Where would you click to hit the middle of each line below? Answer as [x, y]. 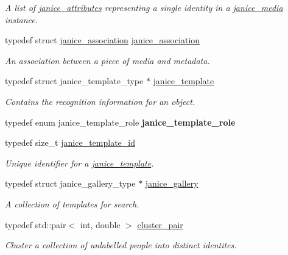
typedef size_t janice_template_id [70, 142]
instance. [22, 19]
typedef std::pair [36, 224]
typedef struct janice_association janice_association [103, 40]
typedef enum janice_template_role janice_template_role [120, 122]
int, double [100, 224]
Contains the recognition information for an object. [100, 101]
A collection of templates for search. [72, 203]
